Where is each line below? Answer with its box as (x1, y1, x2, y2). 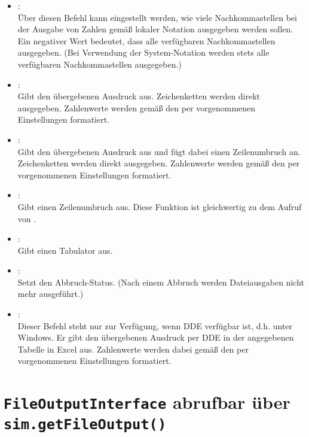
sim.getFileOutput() (4, 415, 167, 433)
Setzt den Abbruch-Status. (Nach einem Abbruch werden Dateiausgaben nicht (17, 275, 305, 288)
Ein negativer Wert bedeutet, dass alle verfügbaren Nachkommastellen (17, 34, 276, 47)
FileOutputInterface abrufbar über (4, 390, 290, 414)
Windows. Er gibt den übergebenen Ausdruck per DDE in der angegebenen (17, 331, 294, 344)
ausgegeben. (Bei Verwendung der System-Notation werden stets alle (17, 46, 270, 59)
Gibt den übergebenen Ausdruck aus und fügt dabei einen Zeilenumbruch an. (17, 145, 301, 157)
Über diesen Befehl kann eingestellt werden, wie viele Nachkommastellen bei (17, 11, 297, 23)
